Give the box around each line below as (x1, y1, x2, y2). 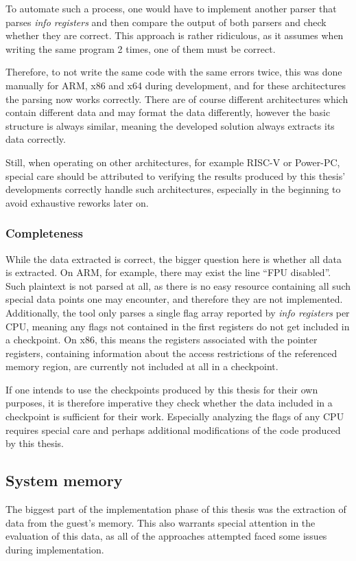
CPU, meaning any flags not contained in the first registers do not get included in (5, 319, 350, 333)
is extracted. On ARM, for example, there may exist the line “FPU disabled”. (5, 265, 331, 279)
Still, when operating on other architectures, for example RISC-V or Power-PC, (5, 154, 340, 169)
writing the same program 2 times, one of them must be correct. (5, 41, 276, 56)
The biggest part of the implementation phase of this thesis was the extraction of (5, 502, 346, 516)
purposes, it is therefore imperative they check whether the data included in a (5, 396, 333, 410)
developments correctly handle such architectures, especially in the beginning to (5, 182, 341, 196)
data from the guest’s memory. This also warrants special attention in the (5, 515, 316, 529)
